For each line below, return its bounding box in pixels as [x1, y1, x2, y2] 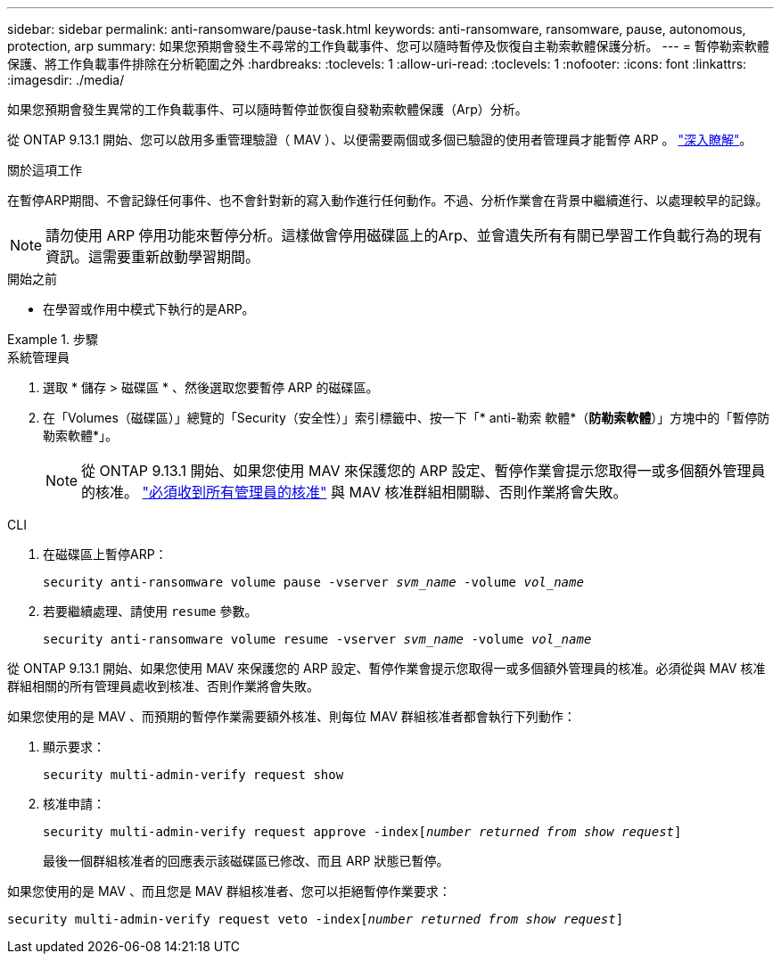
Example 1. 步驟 [7, 332, 98, 347]
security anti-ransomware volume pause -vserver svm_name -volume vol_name [43, 575, 584, 589]
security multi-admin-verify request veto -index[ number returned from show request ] [7, 912, 624, 926]
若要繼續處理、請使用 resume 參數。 [43, 604, 258, 619]
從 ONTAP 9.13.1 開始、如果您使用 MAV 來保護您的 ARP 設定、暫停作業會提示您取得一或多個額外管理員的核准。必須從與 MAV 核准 [7, 661, 766, 676]
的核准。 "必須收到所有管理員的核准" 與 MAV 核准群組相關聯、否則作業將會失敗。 [81, 483, 628, 501]
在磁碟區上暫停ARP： [43, 546, 168, 562]
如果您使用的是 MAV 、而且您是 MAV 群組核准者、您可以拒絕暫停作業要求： [7, 883, 451, 899]
